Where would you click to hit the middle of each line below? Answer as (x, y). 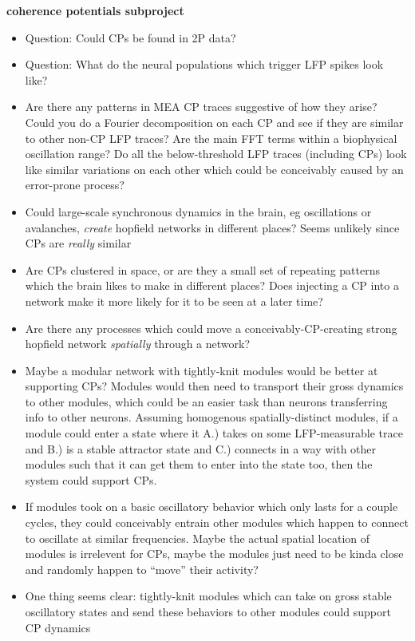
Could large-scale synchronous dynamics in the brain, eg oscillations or (198, 211)
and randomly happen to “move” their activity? (142, 569)
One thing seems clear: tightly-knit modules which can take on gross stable (208, 596)
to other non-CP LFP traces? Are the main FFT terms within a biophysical (211, 138)
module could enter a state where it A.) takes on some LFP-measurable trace (214, 433)
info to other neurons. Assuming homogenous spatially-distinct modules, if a (211, 417)
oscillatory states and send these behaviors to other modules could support (208, 611)
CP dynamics (58, 627)
